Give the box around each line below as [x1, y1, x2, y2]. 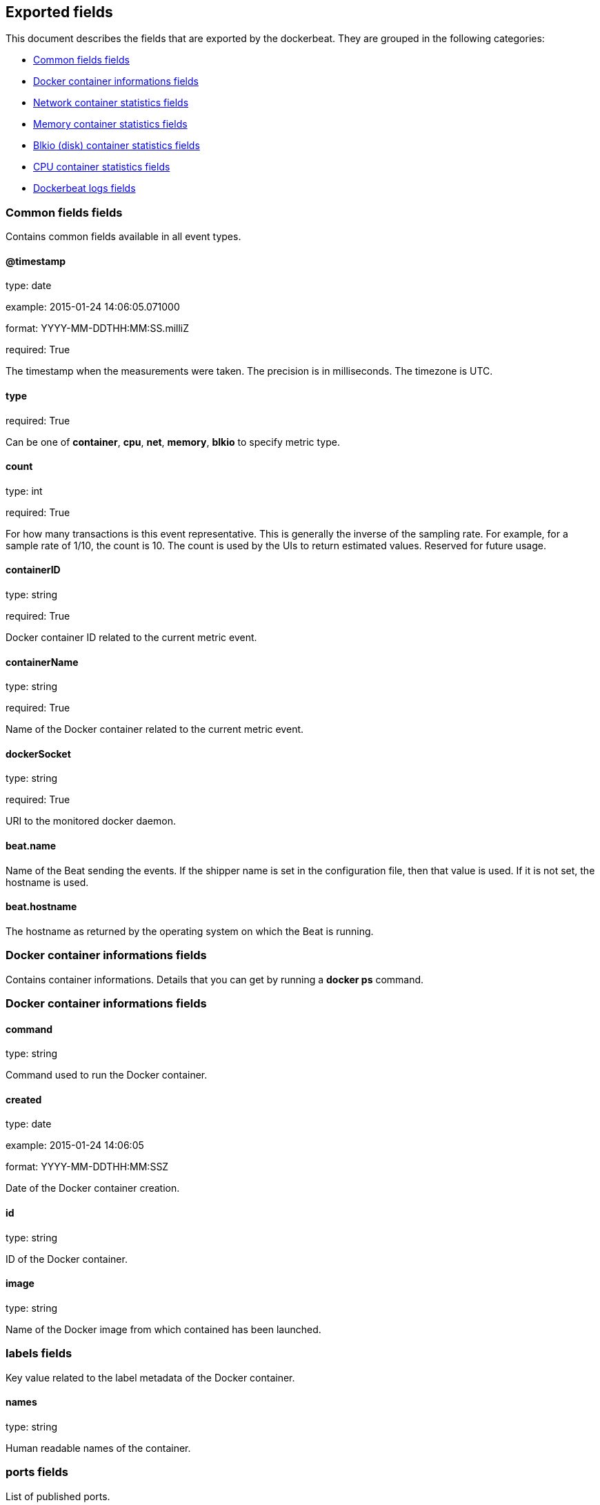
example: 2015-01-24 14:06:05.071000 [6, 301, 180, 313]
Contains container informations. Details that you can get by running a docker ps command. [6, 973, 424, 985]
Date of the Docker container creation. [6, 1182, 180, 1194]
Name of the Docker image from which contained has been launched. [6, 1323, 321, 1335]
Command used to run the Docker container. [6, 1069, 208, 1081]
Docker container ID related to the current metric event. [6, 631, 257, 644]
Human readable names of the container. [6, 1442, 191, 1454]
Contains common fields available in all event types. [6, 230, 241, 243]
